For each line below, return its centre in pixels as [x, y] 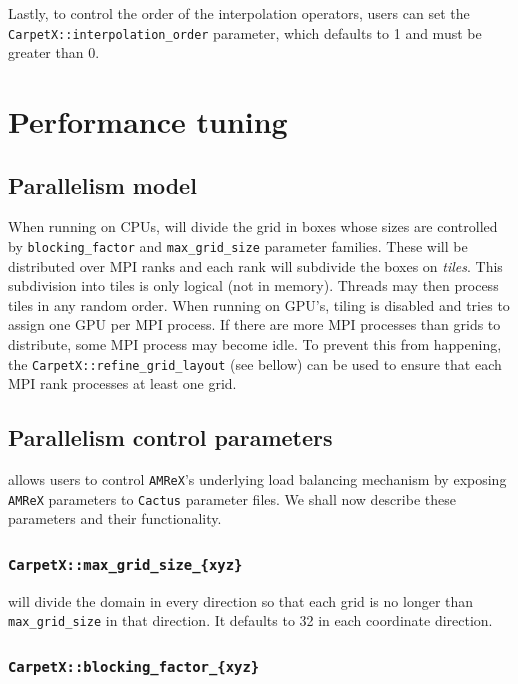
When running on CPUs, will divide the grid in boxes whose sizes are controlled [253, 226]
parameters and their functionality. [115, 518]
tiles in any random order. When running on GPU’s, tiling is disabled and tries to [259, 304]
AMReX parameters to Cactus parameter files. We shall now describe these [232, 498]
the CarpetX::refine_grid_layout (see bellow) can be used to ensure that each [255, 363]
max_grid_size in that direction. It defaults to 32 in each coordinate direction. [250, 620]
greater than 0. [54, 52]
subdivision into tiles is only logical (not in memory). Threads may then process [253, 285]
